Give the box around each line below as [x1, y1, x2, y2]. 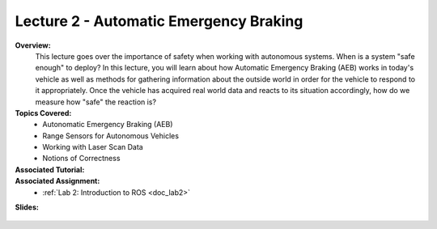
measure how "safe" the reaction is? [35, 97, 157, 107]
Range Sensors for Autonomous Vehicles [42, 130, 180, 141]
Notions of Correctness [42, 154, 121, 163]
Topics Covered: [15, 108, 72, 117]
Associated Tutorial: [15, 164, 85, 174]
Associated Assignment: [15, 176, 100, 186]
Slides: [15, 202, 40, 212]
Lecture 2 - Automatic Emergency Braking [15, 12, 303, 30]
